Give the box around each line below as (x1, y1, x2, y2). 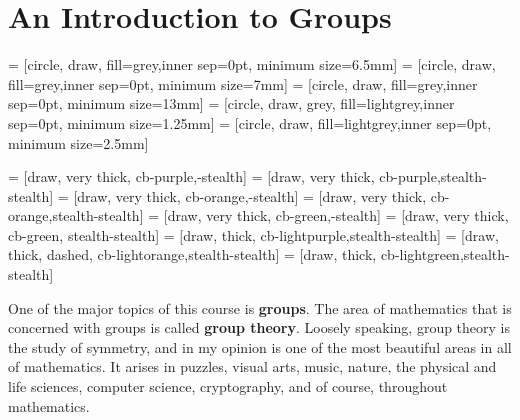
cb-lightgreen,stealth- (380, 244, 510, 265)
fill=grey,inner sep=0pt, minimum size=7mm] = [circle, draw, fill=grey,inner (8, 73, 478, 94)
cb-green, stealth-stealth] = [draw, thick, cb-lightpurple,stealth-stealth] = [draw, (8, 224, 499, 245)
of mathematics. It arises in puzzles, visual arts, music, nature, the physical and (8, 356, 497, 377)
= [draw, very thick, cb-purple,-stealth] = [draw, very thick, (8, 166, 375, 187)
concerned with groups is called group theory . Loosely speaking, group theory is (8, 317, 511, 338)
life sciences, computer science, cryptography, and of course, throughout (8, 376, 448, 397)
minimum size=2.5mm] (8, 132, 149, 153)
